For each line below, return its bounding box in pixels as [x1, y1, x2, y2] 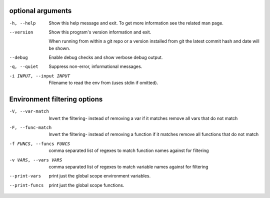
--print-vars [9, 173, 41, 179]
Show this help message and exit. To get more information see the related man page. [48, 20, 223, 26]
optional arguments [9, 6, 72, 15]
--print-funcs [9, 182, 44, 188]
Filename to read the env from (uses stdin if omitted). [48, 80, 158, 86]
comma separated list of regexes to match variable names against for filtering [48, 163, 208, 169]
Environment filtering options [9, 95, 103, 103]
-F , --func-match [9, 124, 52, 130]
